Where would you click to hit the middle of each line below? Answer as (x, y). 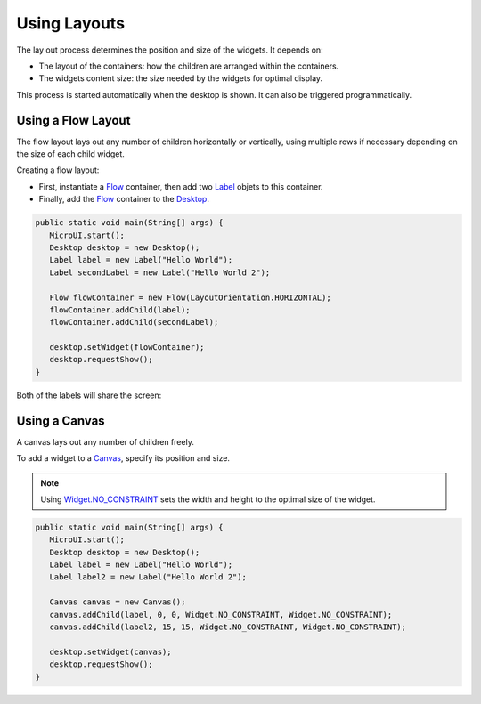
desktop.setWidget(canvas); (111, 651)
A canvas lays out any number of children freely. (106, 441)
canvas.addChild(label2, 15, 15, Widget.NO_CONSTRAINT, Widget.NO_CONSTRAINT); (228, 627)
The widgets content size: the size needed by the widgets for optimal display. (181, 78)
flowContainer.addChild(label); (120, 310)
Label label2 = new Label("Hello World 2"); (148, 577)
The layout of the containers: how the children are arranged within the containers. (189, 66)
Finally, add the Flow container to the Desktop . (124, 199)
